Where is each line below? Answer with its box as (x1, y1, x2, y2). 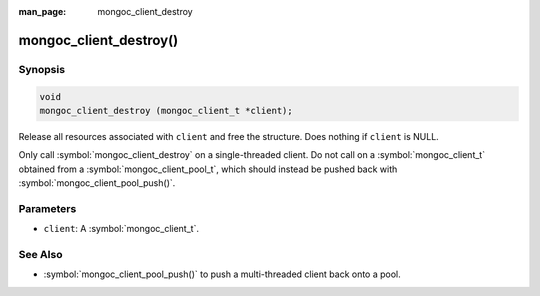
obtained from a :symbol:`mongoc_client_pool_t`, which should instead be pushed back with (18, 163, 398, 175)
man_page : (18, 6, 67, 17)
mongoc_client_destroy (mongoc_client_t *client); (39, 105, 294, 116)
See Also (18, 248, 63, 262)
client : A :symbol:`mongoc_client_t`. (43, 223, 200, 235)
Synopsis (18, 62, 65, 76)
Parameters (18, 201, 77, 215)
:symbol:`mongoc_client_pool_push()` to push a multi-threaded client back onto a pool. (43, 268, 402, 280)
